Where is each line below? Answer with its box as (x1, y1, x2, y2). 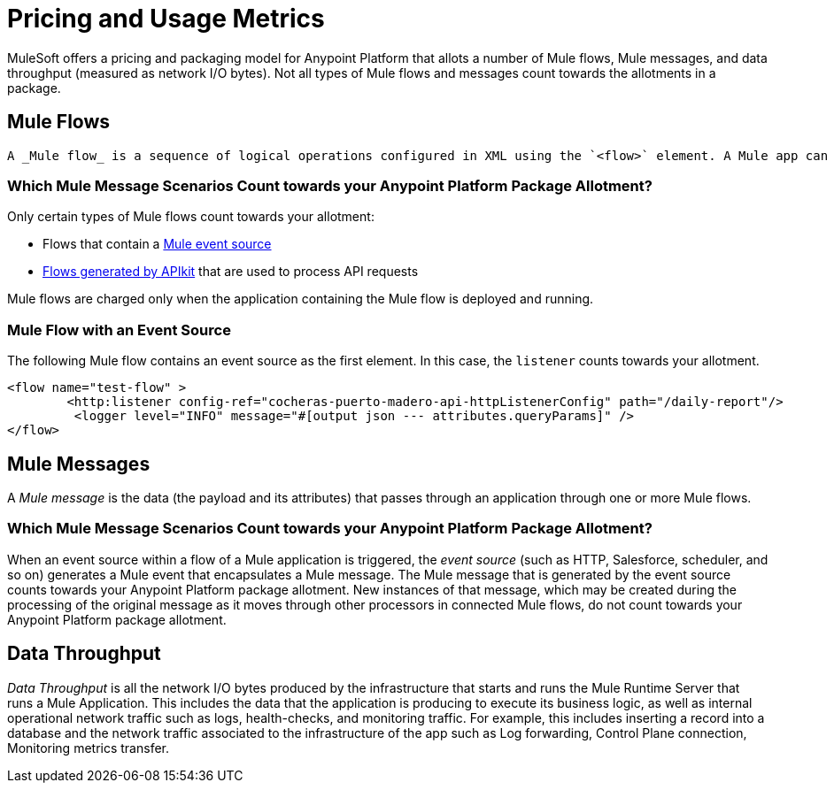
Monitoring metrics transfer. (7, 740, 169, 755)
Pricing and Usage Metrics (7, 4, 325, 34)
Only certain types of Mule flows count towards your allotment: (7, 209, 375, 225)
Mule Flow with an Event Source (7, 320, 231, 339)
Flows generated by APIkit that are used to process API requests (42, 264, 419, 280)
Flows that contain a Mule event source (42, 236, 272, 252)
